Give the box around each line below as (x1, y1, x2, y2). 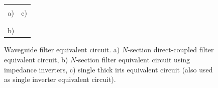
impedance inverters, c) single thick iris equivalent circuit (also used (4, 64, 213, 74)
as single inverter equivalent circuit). (4, 74, 116, 84)
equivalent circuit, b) (4, 54, 68, 65)
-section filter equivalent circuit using (76, 54, 190, 65)
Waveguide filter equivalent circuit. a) (4, 44, 120, 55)
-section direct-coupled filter (128, 44, 214, 55)
